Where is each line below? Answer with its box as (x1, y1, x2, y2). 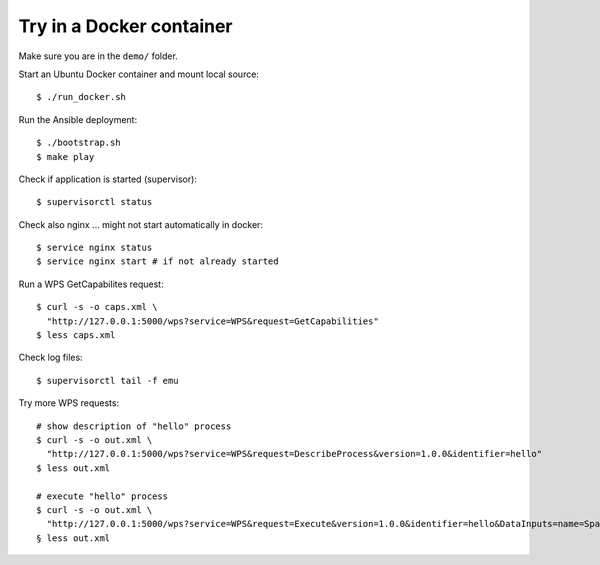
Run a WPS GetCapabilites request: (18, 278, 164, 290)
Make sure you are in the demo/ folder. (18, 50, 179, 62)
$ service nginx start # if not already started (36, 256, 279, 267)
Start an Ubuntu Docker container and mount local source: (18, 68, 260, 80)
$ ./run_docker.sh (36, 91, 127, 103)
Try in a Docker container (18, 15, 233, 37)
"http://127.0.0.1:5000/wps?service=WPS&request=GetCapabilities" (46, 315, 379, 327)
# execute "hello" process (36, 490, 169, 502)
